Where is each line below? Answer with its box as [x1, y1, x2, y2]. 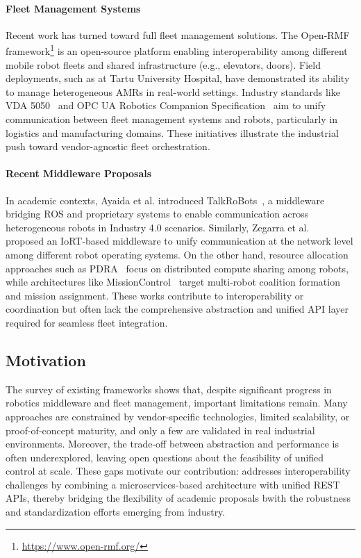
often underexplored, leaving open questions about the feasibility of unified [6, 450, 324, 464]
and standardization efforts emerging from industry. [6, 504, 226, 519]
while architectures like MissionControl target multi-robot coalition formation [6, 274, 340, 289]
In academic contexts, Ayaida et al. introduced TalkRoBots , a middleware [6, 192, 325, 207]
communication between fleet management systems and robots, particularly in [6, 112, 337, 126]
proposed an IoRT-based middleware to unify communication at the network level [6, 233, 353, 248]
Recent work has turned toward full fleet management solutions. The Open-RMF [6, 27, 350, 42]
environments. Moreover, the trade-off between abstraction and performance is [6, 436, 339, 451]
